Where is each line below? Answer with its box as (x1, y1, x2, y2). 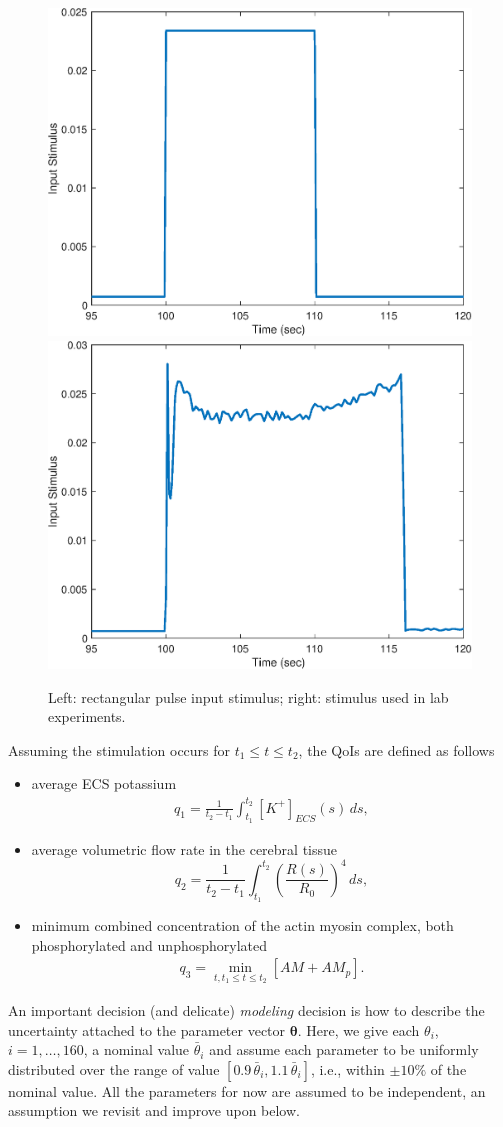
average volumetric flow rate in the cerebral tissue (31, 838, 337, 859)
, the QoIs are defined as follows (298, 739, 495, 760)
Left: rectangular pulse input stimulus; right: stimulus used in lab (48, 686, 449, 707)
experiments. (48, 706, 126, 727)
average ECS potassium (31, 773, 177, 794)
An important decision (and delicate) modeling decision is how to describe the (8, 999, 485, 1020)
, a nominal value (83, 1039, 190, 1060)
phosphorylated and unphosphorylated (31, 934, 267, 955)
